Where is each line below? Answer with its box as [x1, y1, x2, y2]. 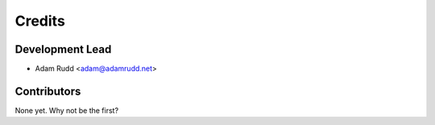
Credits [14, 12, 66, 30]
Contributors [14, 84, 81, 98]
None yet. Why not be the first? [14, 105, 119, 115]
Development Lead [14, 42, 112, 56]
